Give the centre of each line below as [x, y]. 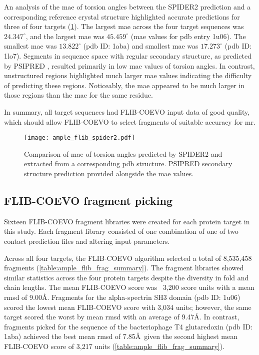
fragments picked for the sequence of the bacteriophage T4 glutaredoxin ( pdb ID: [128, 326]
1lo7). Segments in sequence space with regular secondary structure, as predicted [128, 55]
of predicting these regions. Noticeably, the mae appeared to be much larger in [124, 85]
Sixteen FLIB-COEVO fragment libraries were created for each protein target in [127, 221]
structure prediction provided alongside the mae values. [109, 173]
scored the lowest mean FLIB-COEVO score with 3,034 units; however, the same [128, 307]
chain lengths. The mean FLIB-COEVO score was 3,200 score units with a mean [129, 287]
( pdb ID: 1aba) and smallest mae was [141, 46]
